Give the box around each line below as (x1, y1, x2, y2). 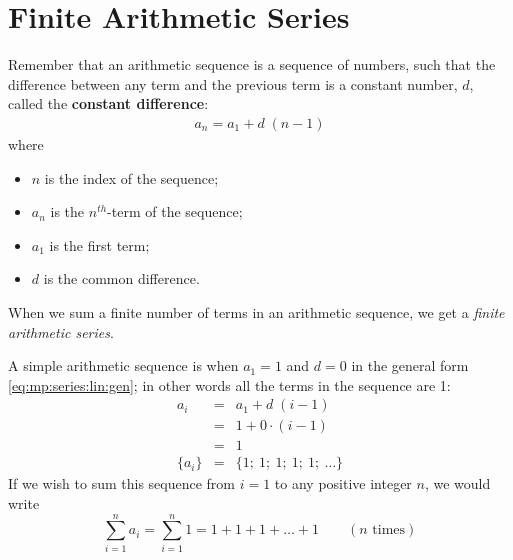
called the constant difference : (8, 93, 209, 114)
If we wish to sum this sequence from (8, 473, 236, 494)
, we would (424, 473, 491, 494)
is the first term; (49, 234, 150, 255)
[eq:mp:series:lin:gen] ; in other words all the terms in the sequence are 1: (8, 374, 451, 395)
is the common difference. (43, 268, 200, 289)
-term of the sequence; (107, 201, 243, 222)
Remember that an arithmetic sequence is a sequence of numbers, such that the (8, 54, 496, 75)
